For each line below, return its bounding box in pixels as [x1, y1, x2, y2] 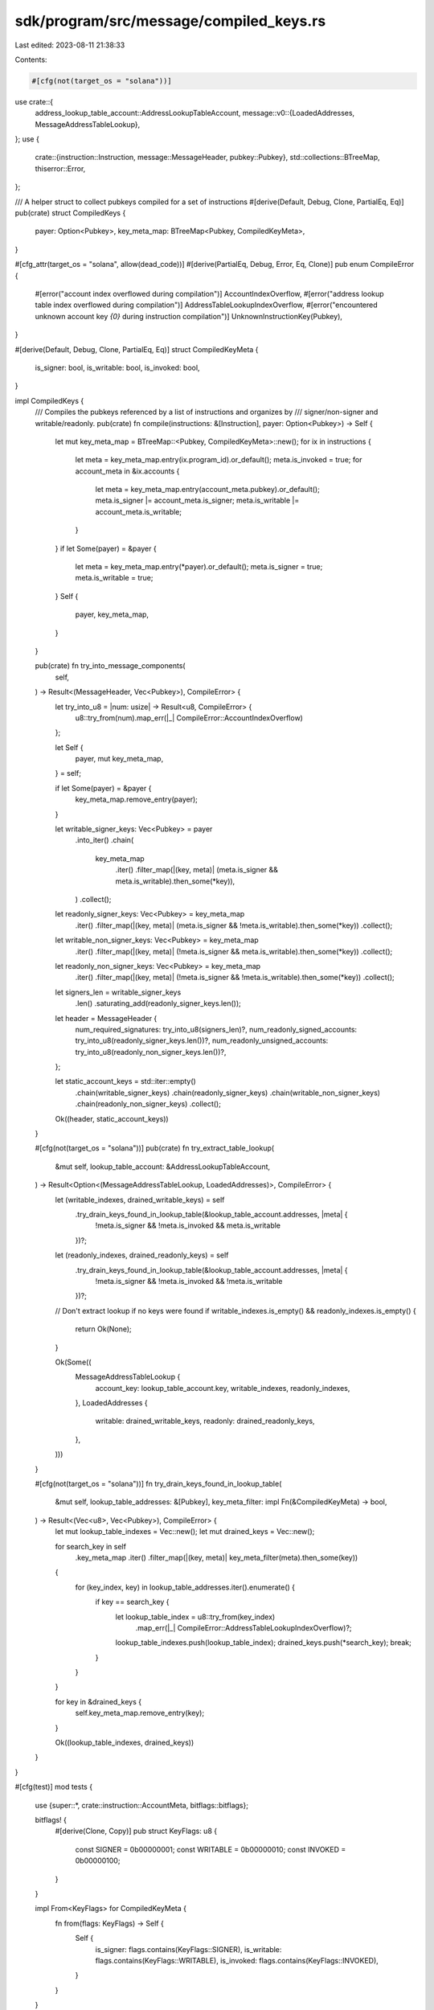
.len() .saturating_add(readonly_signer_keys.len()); [75, 999, 241, 1008]
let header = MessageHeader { [55, 1013, 158, 1023]
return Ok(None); [75, 1324, 132, 1334]
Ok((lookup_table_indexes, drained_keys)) [55, 1737, 194, 1748]
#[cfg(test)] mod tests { [14, 1782, 92, 1792]
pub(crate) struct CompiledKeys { [14, 208, 126, 218]
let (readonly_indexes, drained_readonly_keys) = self [55, 1250, 229, 1260]
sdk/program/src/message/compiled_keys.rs [14, 12, 326, 30]
